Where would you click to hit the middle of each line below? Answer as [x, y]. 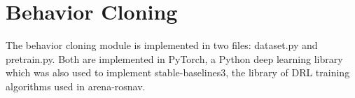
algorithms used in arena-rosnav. [76, 86]
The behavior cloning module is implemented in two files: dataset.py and [162, 45]
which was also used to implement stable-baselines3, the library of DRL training [178, 72]
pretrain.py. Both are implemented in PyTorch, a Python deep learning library [174, 58]
